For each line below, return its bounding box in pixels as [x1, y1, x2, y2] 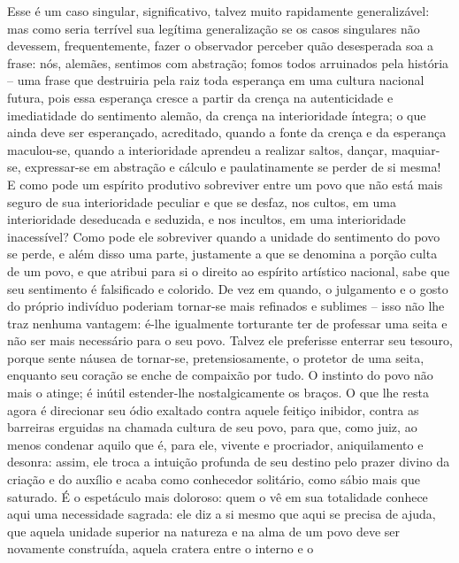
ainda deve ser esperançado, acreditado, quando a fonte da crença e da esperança [7, 123, 447, 142]
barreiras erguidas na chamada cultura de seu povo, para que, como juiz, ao [7, 418, 417, 436]
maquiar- [391, 140, 440, 158]
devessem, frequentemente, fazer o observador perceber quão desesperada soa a [7, 36, 434, 55]
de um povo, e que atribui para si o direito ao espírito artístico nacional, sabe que [7, 261, 450, 280]
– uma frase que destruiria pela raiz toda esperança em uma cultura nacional [7, 71, 425, 89]
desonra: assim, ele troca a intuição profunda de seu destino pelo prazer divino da [7, 452, 450, 471]
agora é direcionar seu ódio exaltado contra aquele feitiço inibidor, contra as [7, 400, 419, 419]
